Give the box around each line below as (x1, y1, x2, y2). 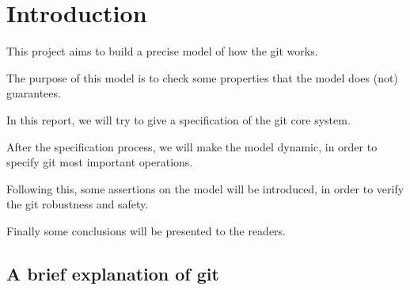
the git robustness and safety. (6, 196, 149, 212)
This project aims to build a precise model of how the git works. (6, 43, 318, 59)
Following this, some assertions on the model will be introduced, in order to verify (6, 180, 404, 197)
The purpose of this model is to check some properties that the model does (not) (6, 69, 398, 86)
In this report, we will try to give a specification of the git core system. (6, 111, 351, 128)
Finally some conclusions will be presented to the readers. (6, 222, 287, 238)
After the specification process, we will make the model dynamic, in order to (6, 138, 378, 155)
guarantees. (6, 85, 61, 101)
